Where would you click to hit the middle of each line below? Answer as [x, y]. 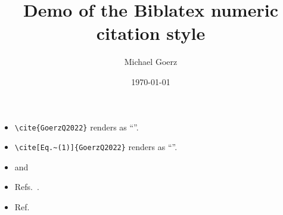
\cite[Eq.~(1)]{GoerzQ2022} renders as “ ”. [96, 147]
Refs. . [27, 187]
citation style [151, 33]
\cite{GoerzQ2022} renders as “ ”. [77, 127]
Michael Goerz [151, 62]
